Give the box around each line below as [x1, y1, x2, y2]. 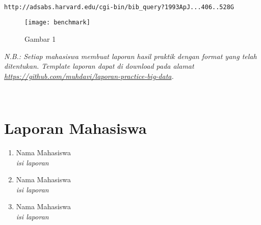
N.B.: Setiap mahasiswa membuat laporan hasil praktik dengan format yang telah [4, 50, 257, 61]
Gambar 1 [24, 33, 56, 44]
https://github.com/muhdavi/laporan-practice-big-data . [4, 70, 174, 81]
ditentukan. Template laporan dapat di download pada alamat [4, 61, 194, 71]
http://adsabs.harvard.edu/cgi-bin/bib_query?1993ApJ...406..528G [4, 3, 234, 11]
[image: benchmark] [24, 19, 90, 26]
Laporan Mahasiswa [4, 118, 147, 138]
